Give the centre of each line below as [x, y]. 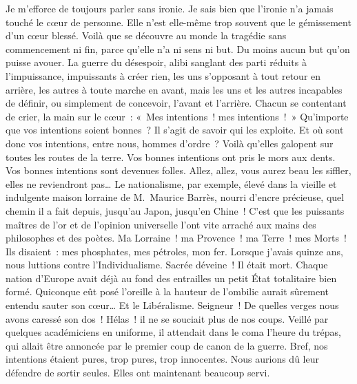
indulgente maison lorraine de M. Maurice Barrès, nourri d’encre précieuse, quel [175, 197]
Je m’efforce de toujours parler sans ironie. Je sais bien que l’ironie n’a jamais [170, 8]
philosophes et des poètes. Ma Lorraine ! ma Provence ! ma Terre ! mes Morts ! [176, 238]
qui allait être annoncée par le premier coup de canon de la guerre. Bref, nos [167, 345]
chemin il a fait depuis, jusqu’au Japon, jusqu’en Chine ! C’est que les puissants [175, 210]
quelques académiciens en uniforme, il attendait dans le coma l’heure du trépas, [173, 332]
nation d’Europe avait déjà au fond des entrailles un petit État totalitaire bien [171, 278]
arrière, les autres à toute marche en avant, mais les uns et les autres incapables [174, 89]
